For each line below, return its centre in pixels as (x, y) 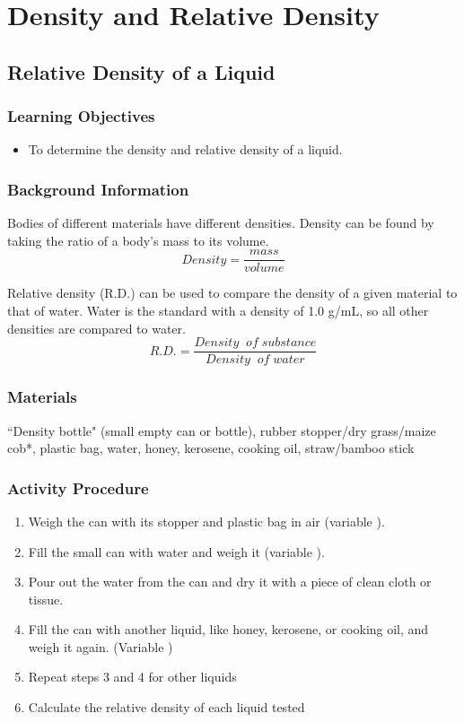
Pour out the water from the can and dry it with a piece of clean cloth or (230, 582)
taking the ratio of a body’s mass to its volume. (138, 240)
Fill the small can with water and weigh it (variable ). (176, 551)
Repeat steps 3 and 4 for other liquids (132, 677)
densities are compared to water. (96, 328)
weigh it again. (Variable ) (101, 646)
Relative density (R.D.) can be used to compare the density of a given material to (232, 293)
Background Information (98, 189)
